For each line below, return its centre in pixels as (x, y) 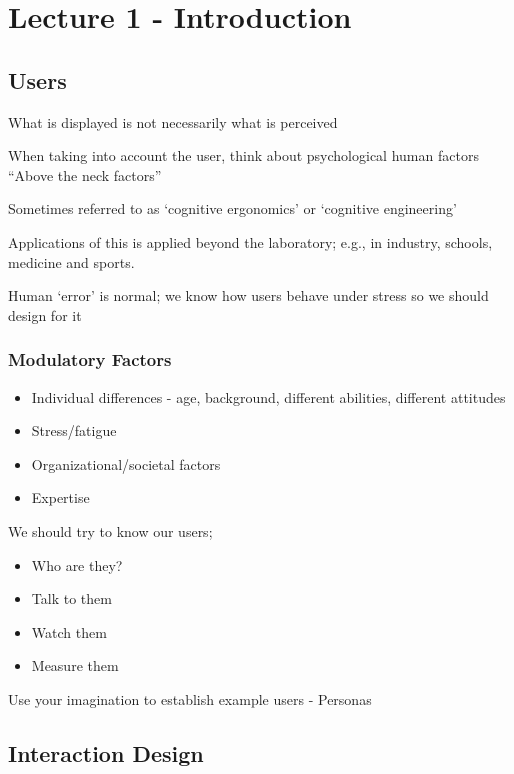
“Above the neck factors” (85, 174)
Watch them (69, 631)
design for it (45, 314)
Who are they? (77, 564)
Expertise (60, 497)
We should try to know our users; (110, 530)
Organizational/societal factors (126, 463)
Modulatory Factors (90, 359)
